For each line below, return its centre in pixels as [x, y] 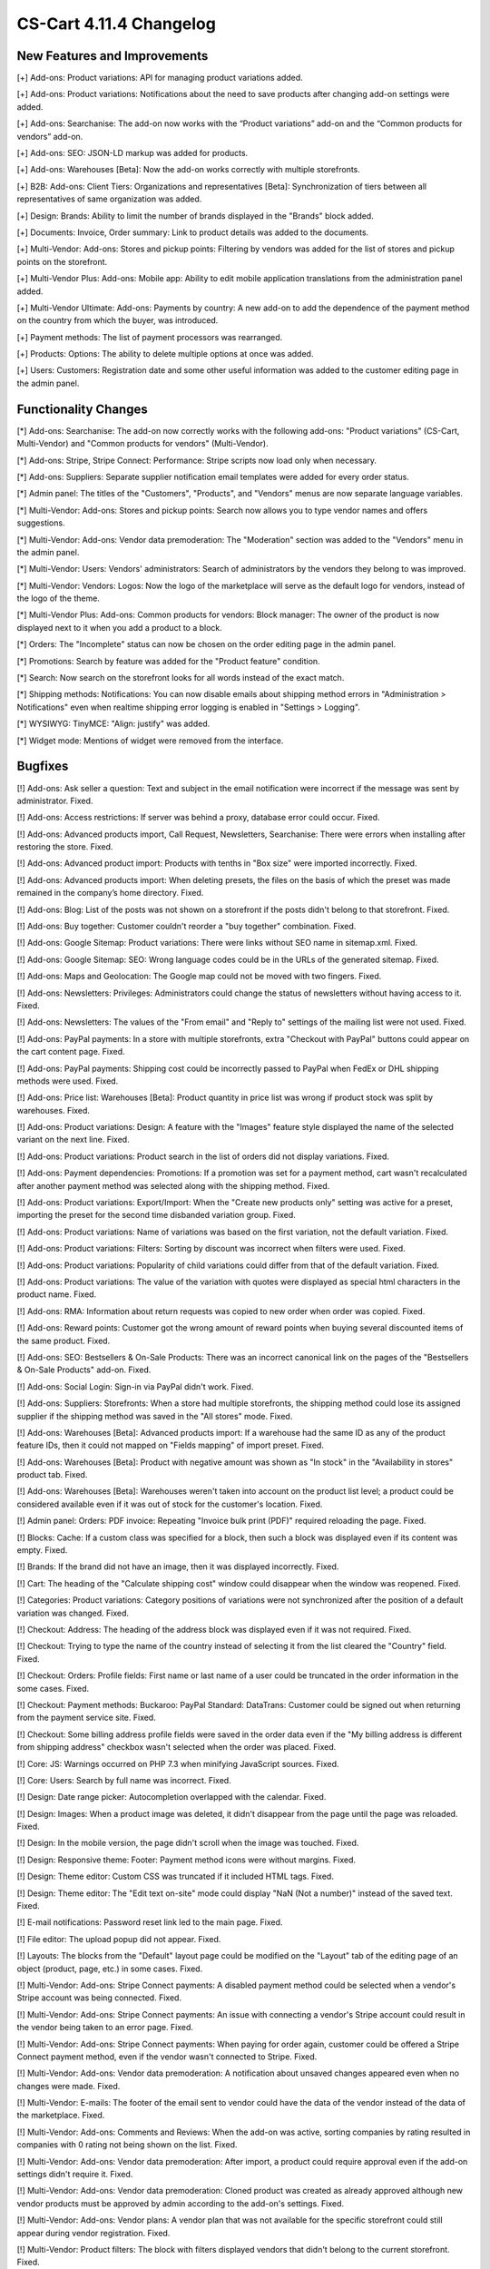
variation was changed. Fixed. [73, 1613]
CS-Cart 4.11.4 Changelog [117, 24]
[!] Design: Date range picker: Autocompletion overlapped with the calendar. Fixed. [171, 1797]
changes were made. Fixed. [69, 2086]
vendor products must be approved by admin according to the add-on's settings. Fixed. [181, 2203]
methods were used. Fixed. [68, 1081]
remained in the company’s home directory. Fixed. [110, 893]
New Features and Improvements [113, 56]
